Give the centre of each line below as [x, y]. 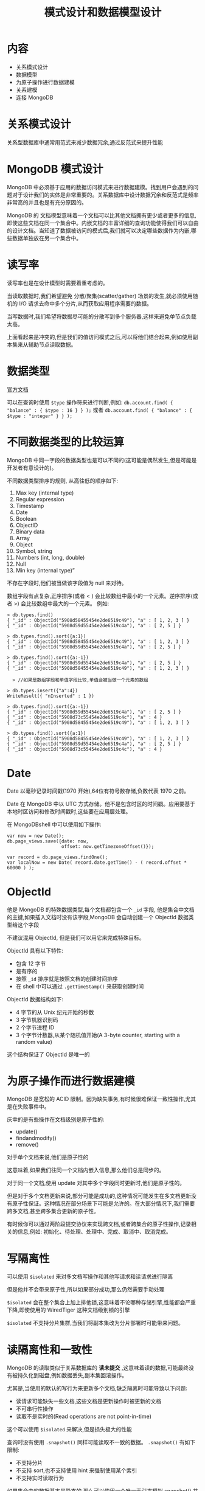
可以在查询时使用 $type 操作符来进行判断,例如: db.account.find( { [90, 402]
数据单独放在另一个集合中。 [47, 238]
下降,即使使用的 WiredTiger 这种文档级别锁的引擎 [68, 1310]
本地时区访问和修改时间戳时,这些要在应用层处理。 [69, 811]
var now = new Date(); [36, 836]
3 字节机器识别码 [37, 1020]
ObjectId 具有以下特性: [35, 950]
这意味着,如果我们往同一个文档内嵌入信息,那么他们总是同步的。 [86, 1170]
